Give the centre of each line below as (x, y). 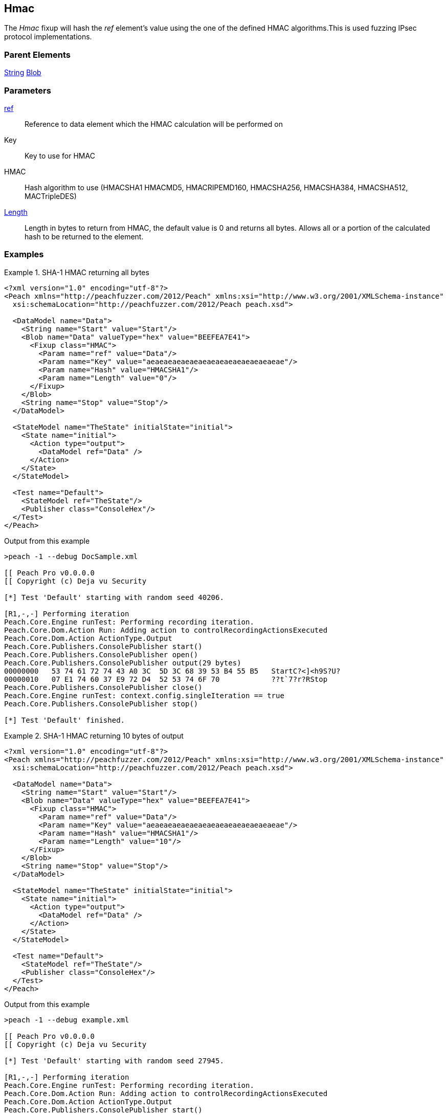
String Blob (23, 73)
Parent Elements (37, 54)
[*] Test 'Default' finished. (65, 720)
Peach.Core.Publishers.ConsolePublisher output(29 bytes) (123, 663)
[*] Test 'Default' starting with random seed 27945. (114, 1061)
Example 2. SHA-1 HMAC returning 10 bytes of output (94, 735)
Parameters (28, 90)
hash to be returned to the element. (84, 236)
